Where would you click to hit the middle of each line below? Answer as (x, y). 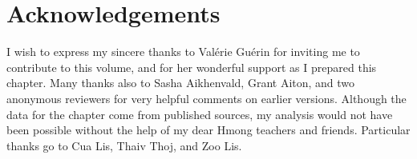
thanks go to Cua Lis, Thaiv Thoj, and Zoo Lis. (124, 145)
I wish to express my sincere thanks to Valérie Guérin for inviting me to (183, 52)
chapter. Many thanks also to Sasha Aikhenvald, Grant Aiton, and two (181, 83)
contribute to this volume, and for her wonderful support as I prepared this (192, 67)
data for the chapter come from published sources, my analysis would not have (200, 114)
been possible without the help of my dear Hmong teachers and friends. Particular (208, 130)
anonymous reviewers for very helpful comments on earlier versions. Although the (206, 98)
